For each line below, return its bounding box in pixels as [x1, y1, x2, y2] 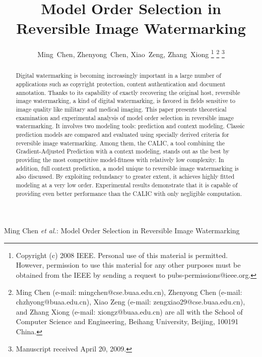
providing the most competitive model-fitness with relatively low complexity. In [16, 155, 224, 164]
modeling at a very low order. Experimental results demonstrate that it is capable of [16, 180, 238, 189]
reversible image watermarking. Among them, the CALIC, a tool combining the [16, 138, 225, 147]
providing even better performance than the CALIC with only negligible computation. [16, 189, 242, 197]
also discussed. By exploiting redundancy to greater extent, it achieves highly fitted [16, 172, 235, 181]
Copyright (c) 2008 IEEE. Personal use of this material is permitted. [16, 249, 228, 260]
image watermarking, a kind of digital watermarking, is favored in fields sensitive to [16, 96, 235, 105]
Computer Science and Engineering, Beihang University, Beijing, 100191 [16, 316, 239, 327]
